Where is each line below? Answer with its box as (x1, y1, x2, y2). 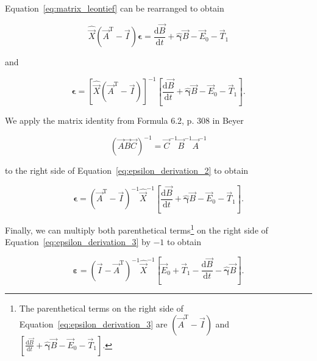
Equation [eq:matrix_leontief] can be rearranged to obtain (5, 2, 224, 14)
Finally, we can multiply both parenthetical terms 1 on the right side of (5, 222, 268, 236)
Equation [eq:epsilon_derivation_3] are (19, 317, 168, 330)
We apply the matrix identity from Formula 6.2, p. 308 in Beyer (5, 114, 244, 127)
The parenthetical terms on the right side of (19, 302, 183, 315)
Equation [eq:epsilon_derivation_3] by (5, 235, 151, 248)
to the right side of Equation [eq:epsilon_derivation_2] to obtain (5, 164, 249, 177)
